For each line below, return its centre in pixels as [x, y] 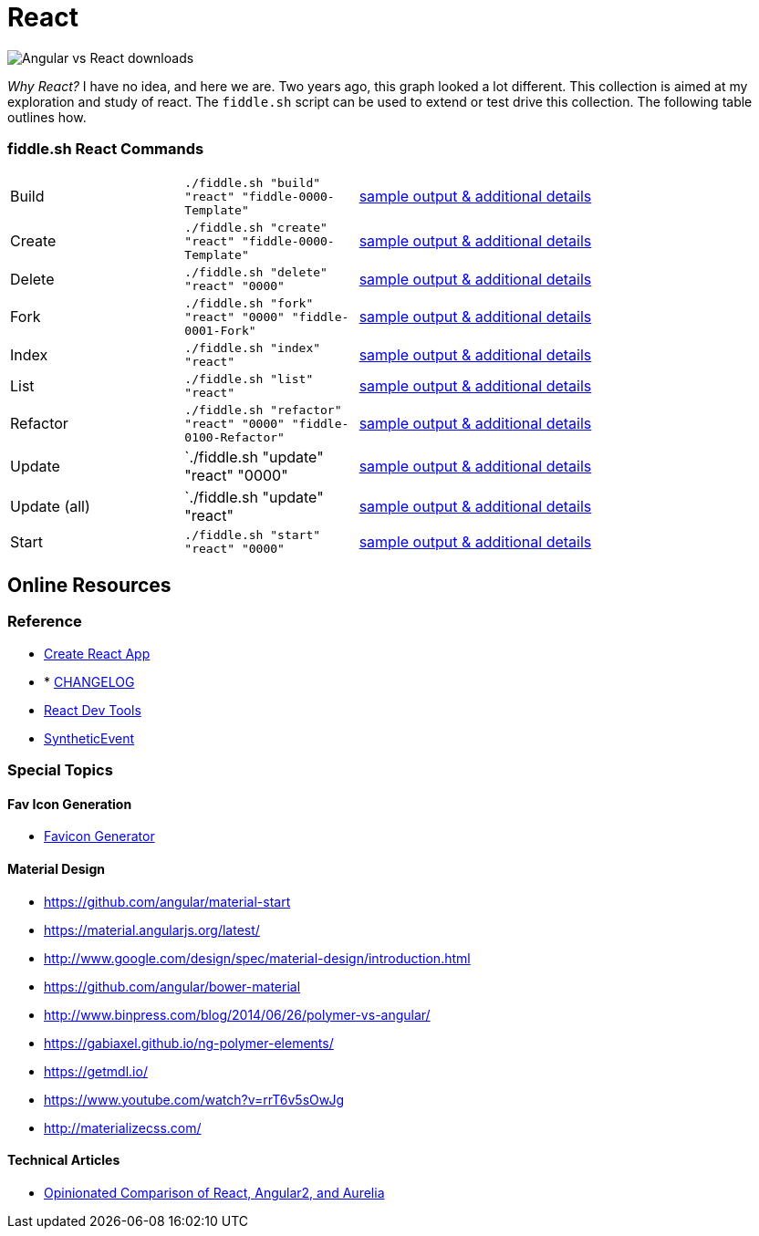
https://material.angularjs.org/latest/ [152, 930]
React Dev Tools [93, 710]
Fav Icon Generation [70, 804]
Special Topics [60, 770]
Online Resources [89, 585]
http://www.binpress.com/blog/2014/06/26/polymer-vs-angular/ [237, 1014]
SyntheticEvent [89, 738]
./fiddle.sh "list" [249, 379]
